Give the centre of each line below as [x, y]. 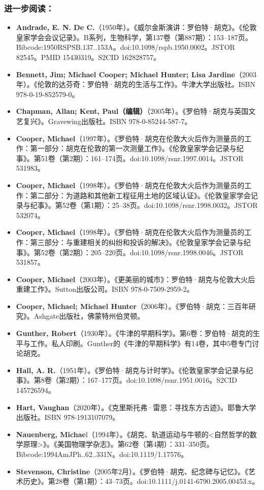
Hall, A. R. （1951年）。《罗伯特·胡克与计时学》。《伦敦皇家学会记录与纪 [135, 370]
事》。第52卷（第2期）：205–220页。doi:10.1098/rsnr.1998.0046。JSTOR [130, 252]
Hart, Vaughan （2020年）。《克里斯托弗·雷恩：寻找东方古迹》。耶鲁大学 [136, 407]
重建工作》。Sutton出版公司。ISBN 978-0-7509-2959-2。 [105, 289]
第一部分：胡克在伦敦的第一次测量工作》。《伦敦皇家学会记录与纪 [137, 148]
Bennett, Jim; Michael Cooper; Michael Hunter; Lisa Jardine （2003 [136, 74]
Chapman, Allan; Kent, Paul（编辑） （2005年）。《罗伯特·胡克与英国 [132, 111]
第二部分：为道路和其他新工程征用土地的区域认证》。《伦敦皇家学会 [140, 195]
